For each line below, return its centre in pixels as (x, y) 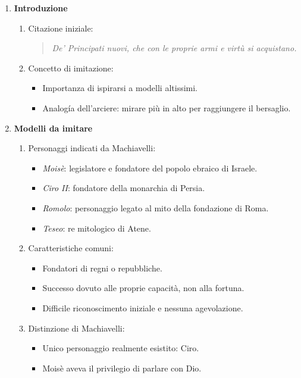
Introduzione (41, 8)
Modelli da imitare (53, 128)
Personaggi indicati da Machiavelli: (92, 148)
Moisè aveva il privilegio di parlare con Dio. (122, 368)
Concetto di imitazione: (71, 68)
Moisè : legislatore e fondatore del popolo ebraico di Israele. (150, 168)
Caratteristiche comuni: (71, 248)
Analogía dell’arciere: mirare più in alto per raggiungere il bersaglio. (167, 107)
